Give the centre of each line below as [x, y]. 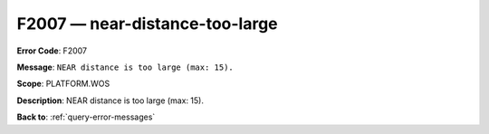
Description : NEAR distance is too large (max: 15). [110, 100]
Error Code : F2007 [52, 51]
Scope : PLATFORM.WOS [63, 84]
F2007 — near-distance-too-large [147, 24]
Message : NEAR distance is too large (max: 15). [125, 67]
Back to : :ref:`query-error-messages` [86, 117]
